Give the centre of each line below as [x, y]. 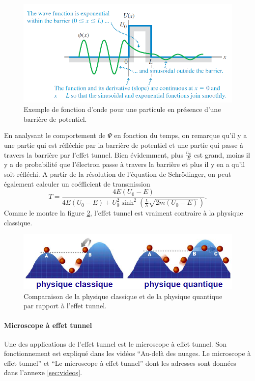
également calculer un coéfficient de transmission [77, 183]
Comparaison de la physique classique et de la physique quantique [123, 296]
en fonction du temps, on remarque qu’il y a [181, 135]
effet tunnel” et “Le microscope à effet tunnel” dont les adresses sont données [120, 363]
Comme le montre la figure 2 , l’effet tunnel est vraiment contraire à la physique [124, 213]
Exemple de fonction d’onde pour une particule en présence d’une [122, 109]
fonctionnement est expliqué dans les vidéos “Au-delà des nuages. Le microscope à [127, 353]
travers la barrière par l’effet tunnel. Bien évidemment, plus [94, 154]
